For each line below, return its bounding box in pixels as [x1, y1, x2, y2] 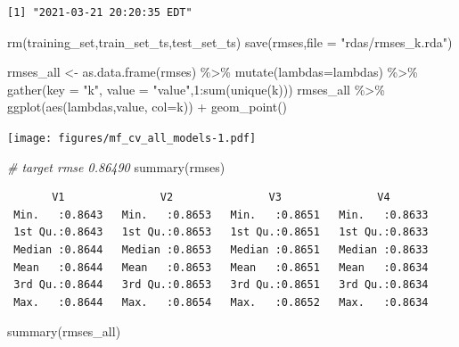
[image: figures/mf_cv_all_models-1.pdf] [7, 131, 257, 145]
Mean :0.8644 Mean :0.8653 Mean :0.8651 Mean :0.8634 [13, 260, 429, 274]
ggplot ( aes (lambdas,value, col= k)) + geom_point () [7, 97, 288, 116]
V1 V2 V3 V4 [52, 191, 390, 204]
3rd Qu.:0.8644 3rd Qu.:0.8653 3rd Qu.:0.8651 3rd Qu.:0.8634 [13, 278, 429, 292]
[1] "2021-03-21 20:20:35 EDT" [7, 6, 193, 19]
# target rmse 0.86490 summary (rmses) [7, 157, 225, 176]
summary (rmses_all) [7, 322, 121, 341]
